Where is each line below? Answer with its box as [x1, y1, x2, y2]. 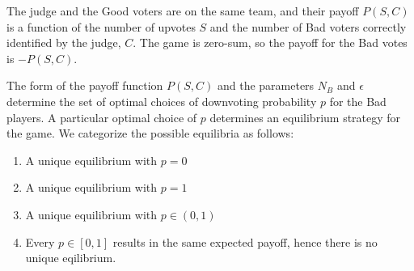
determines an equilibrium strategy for [209, 108, 401, 125]
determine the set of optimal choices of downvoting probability [6, 92, 317, 109]
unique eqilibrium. [25, 249, 116, 266]
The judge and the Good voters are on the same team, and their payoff [6, 2, 359, 19]
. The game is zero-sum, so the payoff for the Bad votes [133, 34, 408, 51]
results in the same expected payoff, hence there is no [112, 233, 378, 250]
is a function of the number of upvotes [6, 18, 196, 35]
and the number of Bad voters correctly [209, 18, 407, 35]
